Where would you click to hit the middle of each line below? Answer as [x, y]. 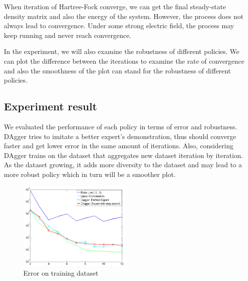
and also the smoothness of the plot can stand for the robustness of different [117, 70]
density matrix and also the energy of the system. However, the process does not [124, 16]
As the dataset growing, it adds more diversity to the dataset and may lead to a [123, 165]
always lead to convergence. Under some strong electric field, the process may [119, 26]
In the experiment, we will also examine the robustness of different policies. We [122, 51]
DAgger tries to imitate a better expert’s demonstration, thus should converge [120, 136]
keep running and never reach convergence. [68, 35]
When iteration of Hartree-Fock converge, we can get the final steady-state [115, 6]
